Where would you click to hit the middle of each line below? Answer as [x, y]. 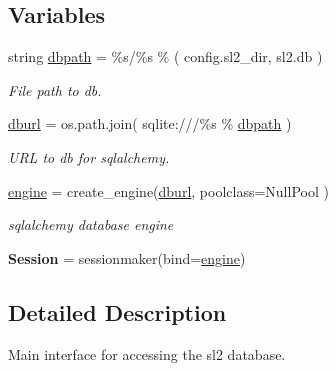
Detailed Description [117, 311]
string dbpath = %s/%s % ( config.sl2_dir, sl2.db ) [165, 56]
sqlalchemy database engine [91, 224]
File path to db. [55, 89]
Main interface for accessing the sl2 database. [147, 353]
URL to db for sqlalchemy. [89, 156]
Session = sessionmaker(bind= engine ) [127, 257]
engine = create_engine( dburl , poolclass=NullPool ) [168, 190]
